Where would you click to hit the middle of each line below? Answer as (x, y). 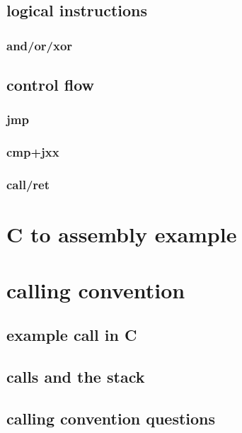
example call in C (72, 335)
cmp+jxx (33, 152)
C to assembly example (122, 234)
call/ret (28, 185)
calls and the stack (76, 376)
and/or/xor (40, 45)
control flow (50, 85)
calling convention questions (111, 418)
